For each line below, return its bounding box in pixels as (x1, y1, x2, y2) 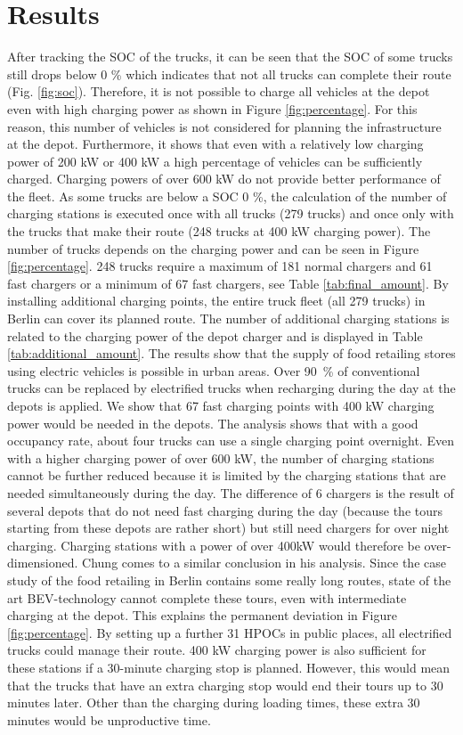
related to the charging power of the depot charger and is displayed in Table (7, 326, 423, 345)
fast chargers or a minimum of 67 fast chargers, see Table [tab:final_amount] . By (7, 274, 449, 292)
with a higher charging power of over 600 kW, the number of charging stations (7, 448, 435, 467)
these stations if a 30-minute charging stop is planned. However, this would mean (7, 657, 451, 676)
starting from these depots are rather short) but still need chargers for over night (7, 519, 450, 537)
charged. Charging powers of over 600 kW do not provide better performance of (7, 169, 441, 188)
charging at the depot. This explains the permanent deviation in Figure (7, 606, 398, 625)
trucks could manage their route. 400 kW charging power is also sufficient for (7, 641, 426, 659)
